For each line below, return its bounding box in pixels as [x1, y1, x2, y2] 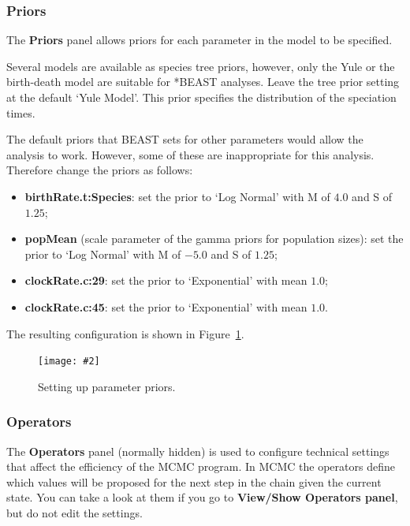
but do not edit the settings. [6, 504, 143, 520]
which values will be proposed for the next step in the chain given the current [6, 473, 382, 490]
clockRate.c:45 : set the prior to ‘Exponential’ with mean [24, 298, 307, 315]
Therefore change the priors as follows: [6, 162, 193, 178]
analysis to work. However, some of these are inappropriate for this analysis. [6, 146, 375, 162]
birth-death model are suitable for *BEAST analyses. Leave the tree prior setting [6, 73, 400, 90]
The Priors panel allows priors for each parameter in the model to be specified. [6, 32, 393, 48]
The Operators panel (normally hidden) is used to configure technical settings [6, 442, 389, 459]
